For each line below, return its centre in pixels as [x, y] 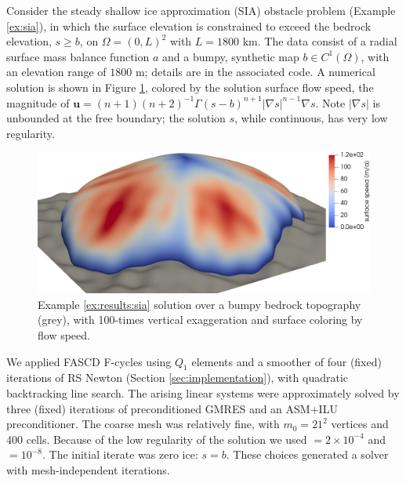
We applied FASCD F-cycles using [89, 361]
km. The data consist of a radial [320, 41]
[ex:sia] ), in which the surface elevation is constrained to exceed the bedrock [189, 25]
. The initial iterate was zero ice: [120, 454]
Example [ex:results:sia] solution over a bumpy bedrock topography [199, 304]
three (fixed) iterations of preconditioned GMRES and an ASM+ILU [172, 408]
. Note [330, 102]
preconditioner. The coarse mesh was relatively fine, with [143, 424]
